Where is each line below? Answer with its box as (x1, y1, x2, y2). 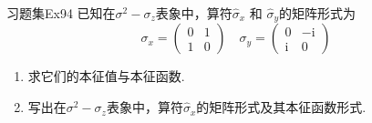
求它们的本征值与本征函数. (27, 67, 185, 86)
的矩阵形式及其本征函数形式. (196, 97, 367, 117)
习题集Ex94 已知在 (6, 4, 116, 22)
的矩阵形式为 (279, 4, 356, 22)
